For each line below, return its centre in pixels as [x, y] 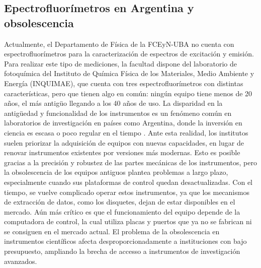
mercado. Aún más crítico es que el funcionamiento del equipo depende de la [122, 211]
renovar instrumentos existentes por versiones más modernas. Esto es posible [122, 152]
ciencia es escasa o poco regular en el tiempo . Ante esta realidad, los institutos [126, 132]
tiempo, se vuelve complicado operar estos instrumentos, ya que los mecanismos [127, 192]
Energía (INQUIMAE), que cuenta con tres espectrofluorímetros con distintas [124, 83]
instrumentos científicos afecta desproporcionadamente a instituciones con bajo [125, 241]
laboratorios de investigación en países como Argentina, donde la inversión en [123, 123]
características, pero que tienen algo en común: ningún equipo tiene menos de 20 [128, 93]
